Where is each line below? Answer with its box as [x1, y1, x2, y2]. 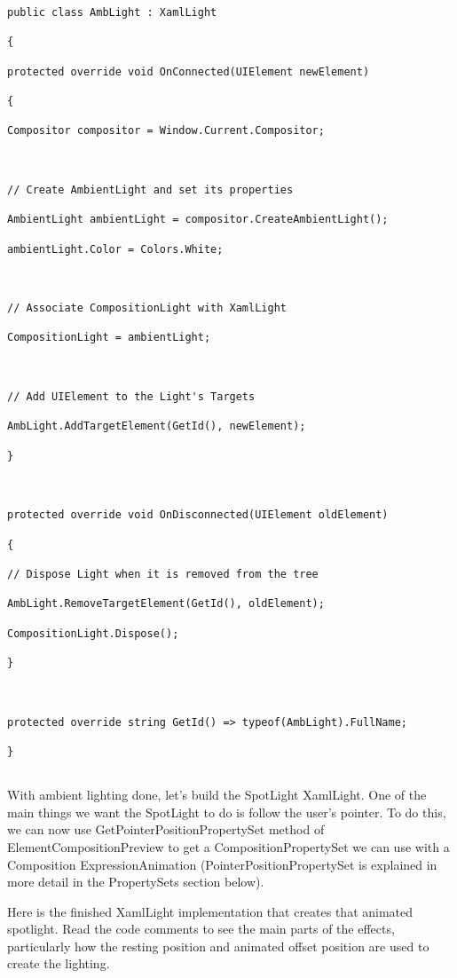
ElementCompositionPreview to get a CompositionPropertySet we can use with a [7, 837, 450, 856]
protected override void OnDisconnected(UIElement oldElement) [7, 509, 389, 522]
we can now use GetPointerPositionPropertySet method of [7, 820, 325, 839]
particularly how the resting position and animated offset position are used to [7, 936, 429, 955]
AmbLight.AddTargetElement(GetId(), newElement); [7, 420, 306, 433]
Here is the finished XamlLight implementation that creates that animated [7, 902, 414, 920]
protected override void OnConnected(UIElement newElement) [7, 65, 370, 78]
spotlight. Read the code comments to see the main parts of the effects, [7, 919, 395, 938]
